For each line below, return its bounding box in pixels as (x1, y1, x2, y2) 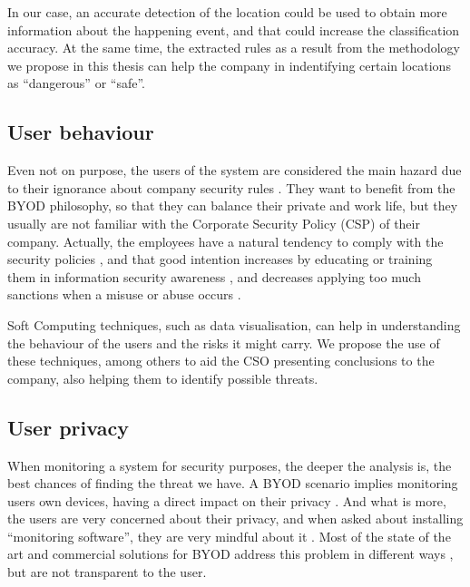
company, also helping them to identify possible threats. (7, 368, 318, 387)
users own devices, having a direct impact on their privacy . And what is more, (7, 491, 446, 510)
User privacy (7, 413, 129, 441)
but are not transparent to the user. (7, 563, 207, 582)
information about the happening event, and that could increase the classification (7, 20, 460, 39)
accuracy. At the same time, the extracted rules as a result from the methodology (7, 38, 460, 57)
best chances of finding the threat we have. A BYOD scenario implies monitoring (7, 474, 458, 493)
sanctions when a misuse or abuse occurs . (7, 285, 241, 304)
